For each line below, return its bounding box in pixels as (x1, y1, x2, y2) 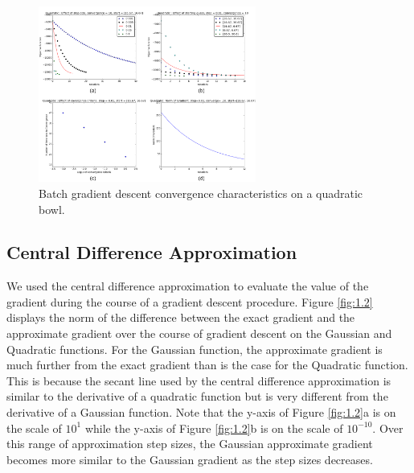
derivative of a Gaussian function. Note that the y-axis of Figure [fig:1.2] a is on (6, 404, 396, 421)
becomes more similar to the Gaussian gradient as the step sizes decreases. (6, 450, 373, 467)
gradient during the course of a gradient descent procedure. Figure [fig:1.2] (6, 293, 373, 310)
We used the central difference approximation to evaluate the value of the (6, 278, 369, 294)
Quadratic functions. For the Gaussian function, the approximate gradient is (6, 340, 383, 357)
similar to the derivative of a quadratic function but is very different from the (6, 388, 388, 405)
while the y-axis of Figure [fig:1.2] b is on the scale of (84, 419, 343, 436)
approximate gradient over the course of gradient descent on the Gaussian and (6, 325, 392, 342)
